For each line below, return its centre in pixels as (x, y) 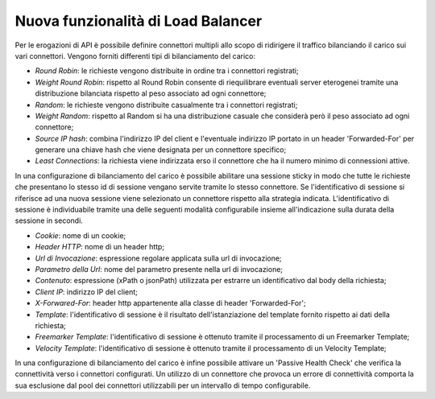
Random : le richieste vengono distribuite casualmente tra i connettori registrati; (166, 105)
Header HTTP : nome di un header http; (100, 247)
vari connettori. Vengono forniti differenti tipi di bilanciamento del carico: (135, 56)
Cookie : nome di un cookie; (81, 235)
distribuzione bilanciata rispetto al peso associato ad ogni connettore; (151, 93)
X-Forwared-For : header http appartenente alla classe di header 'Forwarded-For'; (170, 303)
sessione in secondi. (49, 220)
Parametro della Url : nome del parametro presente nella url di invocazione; (159, 269)
